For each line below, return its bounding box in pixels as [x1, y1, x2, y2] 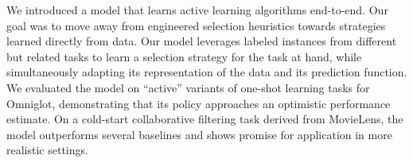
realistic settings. [6, 142, 88, 158]
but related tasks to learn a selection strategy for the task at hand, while [6, 48, 362, 64]
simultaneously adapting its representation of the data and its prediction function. [6, 64, 407, 80]
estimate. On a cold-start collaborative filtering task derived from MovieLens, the [6, 111, 403, 127]
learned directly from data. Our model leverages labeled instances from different [6, 33, 397, 49]
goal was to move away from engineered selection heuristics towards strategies [6, 17, 386, 33]
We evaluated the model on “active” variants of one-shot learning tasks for [6, 79, 370, 95]
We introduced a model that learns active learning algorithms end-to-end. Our [6, 2, 388, 17]
